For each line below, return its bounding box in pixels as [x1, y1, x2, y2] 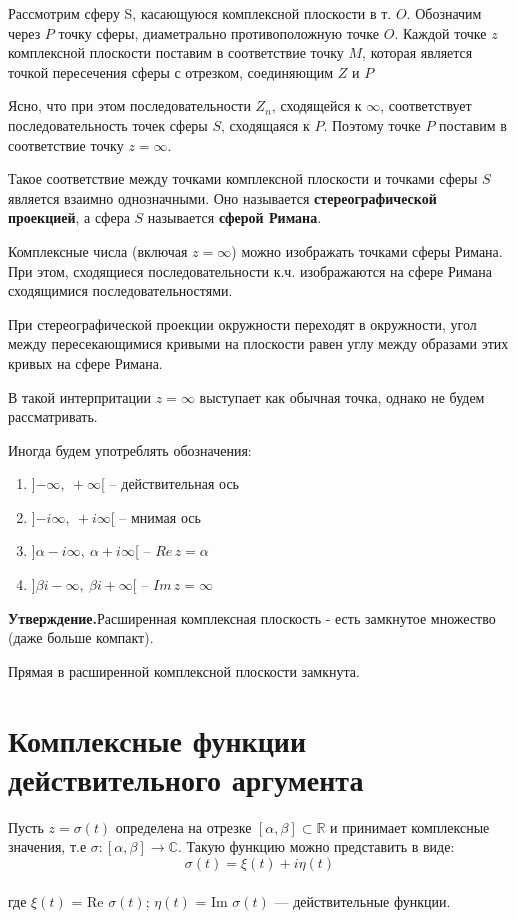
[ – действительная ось [101, 473, 239, 494]
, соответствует [380, 95, 472, 116]
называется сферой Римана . [147, 207, 322, 228]
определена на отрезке [115, 816, 252, 837]
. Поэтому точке [323, 114, 421, 135]
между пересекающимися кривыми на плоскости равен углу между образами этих [8, 333, 509, 354]
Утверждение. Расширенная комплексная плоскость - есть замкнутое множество [8, 607, 496, 628]
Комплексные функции [8, 719, 307, 760]
